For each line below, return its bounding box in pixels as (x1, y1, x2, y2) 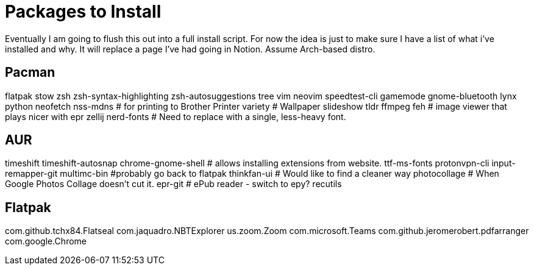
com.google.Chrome (5, 236, 87, 247)
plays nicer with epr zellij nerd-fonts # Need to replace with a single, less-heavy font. (5, 111, 346, 122)
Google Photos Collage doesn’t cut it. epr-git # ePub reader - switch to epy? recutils (5, 179, 342, 190)
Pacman (5, 65, 55, 80)
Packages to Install (5, 1, 162, 22)
